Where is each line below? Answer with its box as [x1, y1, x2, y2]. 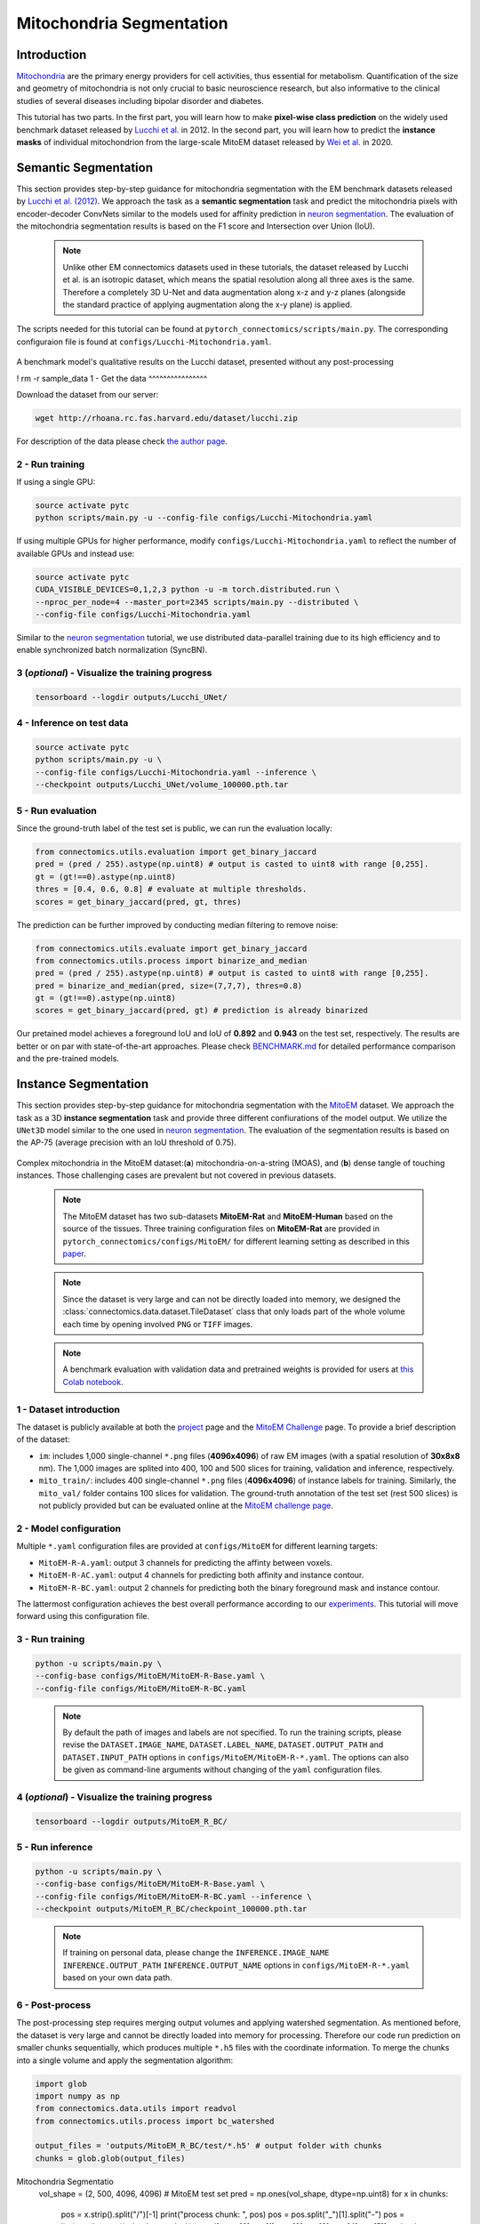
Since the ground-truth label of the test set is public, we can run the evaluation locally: [16, 823, 332, 834]
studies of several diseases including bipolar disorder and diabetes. [16, 95, 264, 106]
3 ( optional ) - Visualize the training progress [16, 667, 212, 680]
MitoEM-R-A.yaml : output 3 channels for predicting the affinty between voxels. [38, 1557, 333, 1567]
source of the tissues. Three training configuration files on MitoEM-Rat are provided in [62, 1223, 380, 1234]
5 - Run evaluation [16, 804, 97, 817]
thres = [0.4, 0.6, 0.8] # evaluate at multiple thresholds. [35, 884, 308, 894]
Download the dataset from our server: [16, 390, 159, 399]
